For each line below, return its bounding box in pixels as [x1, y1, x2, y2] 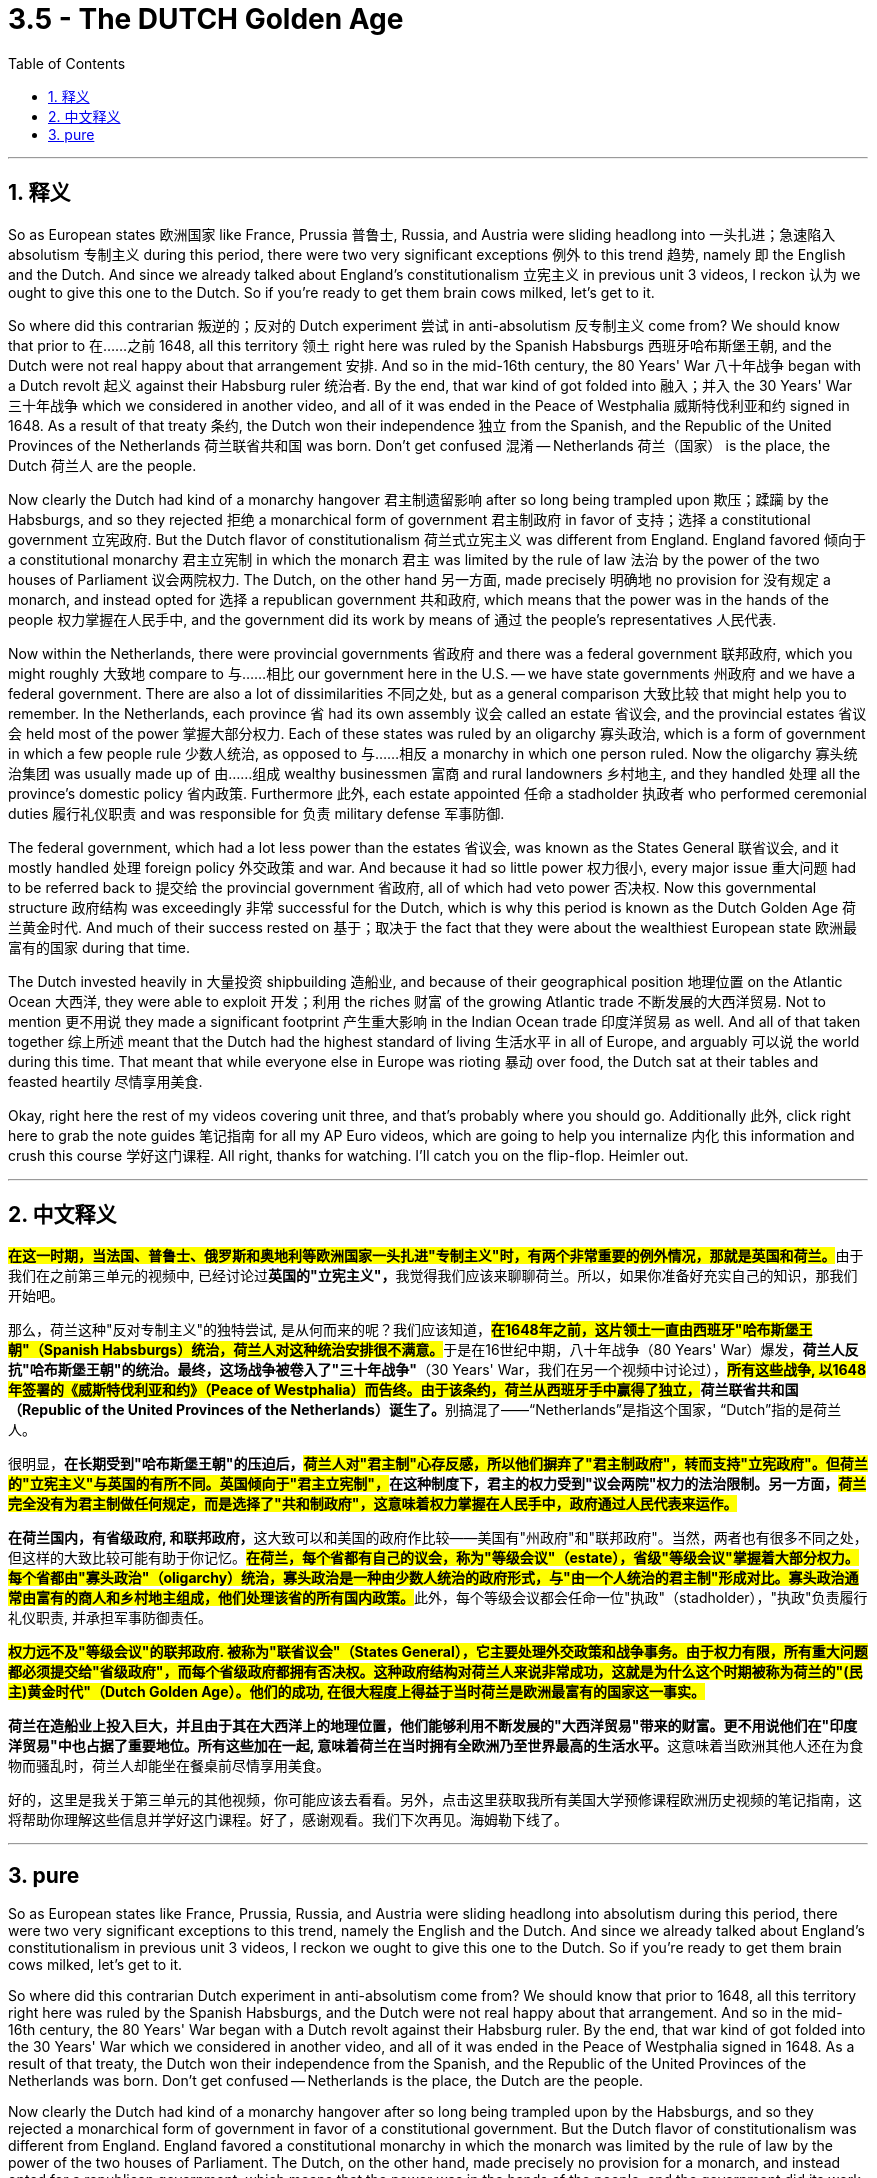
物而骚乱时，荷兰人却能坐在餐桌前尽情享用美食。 [8, 1757, 330, 1775]
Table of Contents [8, 54, 126, 72]
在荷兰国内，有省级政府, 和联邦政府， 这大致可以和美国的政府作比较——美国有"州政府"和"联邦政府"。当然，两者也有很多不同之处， [8, 1529, 868, 1547]
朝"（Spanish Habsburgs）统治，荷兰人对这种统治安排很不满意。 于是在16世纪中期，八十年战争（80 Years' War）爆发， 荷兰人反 [8, 1341, 859, 1359]
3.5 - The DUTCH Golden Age [8, 2, 404, 36]
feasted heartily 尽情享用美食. [8, 1072, 203, 1090]
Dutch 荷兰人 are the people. [8, 456, 197, 474]
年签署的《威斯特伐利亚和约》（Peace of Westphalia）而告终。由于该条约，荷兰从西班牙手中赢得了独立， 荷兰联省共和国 [8, 1381, 799, 1399]
